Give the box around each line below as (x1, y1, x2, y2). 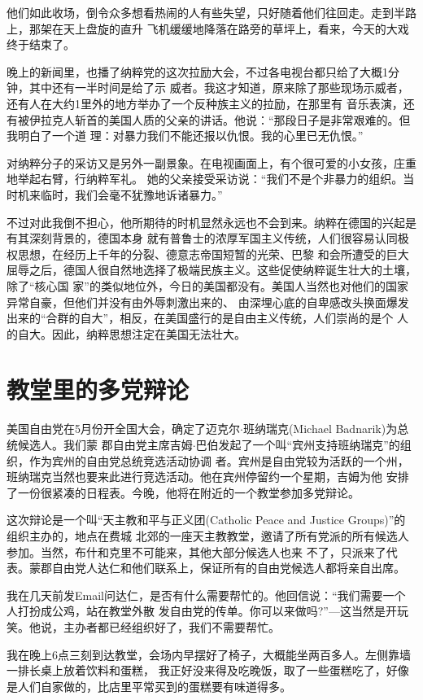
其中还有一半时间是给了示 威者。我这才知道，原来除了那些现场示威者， (28, 79, 409, 96)
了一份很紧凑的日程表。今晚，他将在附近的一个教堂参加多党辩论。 (7, 483, 360, 501)
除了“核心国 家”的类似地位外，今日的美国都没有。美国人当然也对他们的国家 (7, 277, 408, 294)
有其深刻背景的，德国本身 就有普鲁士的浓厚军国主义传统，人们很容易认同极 (7, 230, 409, 247)
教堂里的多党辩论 (7, 373, 190, 406)
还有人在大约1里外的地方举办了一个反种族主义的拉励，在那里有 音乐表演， (7, 94, 403, 112)
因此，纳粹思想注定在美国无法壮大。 (51, 325, 246, 342)
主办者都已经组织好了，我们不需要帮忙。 (63, 618, 280, 635)
